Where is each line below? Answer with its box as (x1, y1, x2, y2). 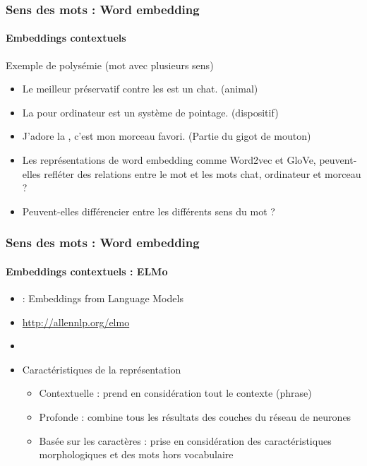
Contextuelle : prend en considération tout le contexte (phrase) (39, 386, 312, 400)
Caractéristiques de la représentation (22, 362, 181, 376)
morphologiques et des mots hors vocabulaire (39, 447, 234, 462)
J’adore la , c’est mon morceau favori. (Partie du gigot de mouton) (22, 129, 311, 143)
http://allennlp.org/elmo (22, 314, 130, 329)
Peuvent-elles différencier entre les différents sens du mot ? (22, 203, 275, 218)
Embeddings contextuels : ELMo (6, 263, 168, 278)
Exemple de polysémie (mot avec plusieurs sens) (6, 57, 214, 72)
